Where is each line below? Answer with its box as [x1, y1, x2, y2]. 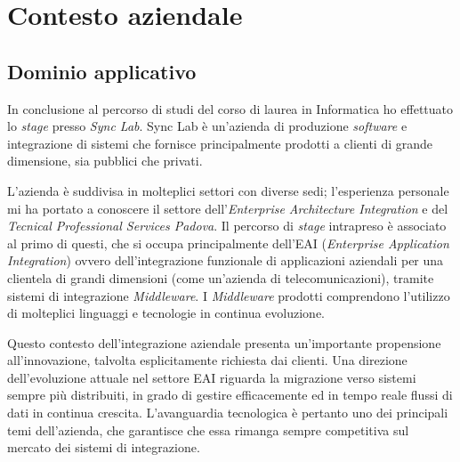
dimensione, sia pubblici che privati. [7, 151, 203, 170]
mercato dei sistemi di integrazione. [7, 438, 200, 457]
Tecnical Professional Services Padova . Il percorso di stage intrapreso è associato [7, 216, 447, 235]
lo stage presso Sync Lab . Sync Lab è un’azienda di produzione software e [7, 117, 408, 135]
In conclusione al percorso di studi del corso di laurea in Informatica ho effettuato [7, 99, 454, 118]
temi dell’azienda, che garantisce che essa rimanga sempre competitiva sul [7, 420, 409, 439]
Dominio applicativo [7, 57, 197, 85]
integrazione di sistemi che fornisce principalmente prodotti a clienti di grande [7, 134, 432, 152]
